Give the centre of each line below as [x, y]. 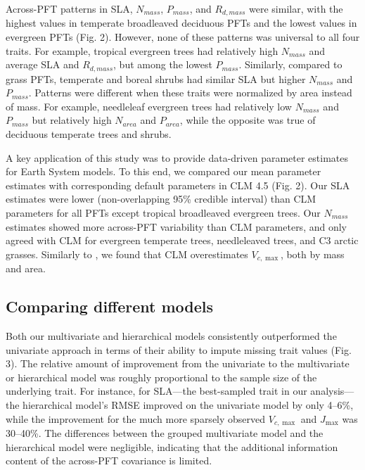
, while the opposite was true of [248, 120]
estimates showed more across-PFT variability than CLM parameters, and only [176, 226]
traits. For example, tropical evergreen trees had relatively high [142, 50]
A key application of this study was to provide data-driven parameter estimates [177, 157]
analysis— [332, 391]
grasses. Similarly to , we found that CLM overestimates [127, 254]
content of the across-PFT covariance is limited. [109, 461]
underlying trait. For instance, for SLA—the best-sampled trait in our [156, 391]
